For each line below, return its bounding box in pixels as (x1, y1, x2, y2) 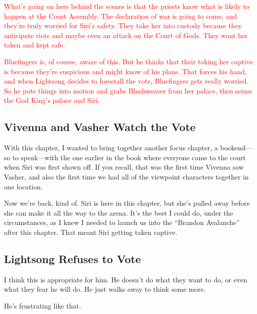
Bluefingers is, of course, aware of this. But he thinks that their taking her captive (4, 56, 253, 66)
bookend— (220, 142, 253, 153)
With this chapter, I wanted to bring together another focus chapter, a (4, 142, 218, 153)
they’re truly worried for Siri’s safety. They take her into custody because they (4, 20, 242, 31)
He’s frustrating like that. (4, 300, 81, 311)
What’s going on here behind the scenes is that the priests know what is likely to (4, 1, 250, 11)
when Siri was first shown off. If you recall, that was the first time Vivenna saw (4, 162, 244, 172)
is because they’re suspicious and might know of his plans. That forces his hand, (4, 66, 247, 76)
